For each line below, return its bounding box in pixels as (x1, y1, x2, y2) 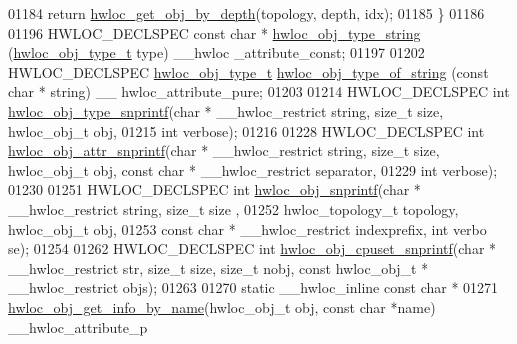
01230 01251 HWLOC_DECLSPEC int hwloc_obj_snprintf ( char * (8, 179, 421, 200)
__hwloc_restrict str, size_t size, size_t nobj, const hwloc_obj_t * (8, 257, 429, 278)
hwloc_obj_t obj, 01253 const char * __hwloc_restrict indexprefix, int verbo (8, 218, 487, 239)
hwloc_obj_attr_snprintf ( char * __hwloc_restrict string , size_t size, (8, 140, 440, 161)
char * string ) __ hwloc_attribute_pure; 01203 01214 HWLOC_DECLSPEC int (8, 81, 510, 102)
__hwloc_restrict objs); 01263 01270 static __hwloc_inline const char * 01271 (8, 277, 499, 298)
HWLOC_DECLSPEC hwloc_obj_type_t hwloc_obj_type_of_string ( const (8, 61, 489, 82)
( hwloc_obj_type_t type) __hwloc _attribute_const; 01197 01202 (8, 42, 425, 63)
